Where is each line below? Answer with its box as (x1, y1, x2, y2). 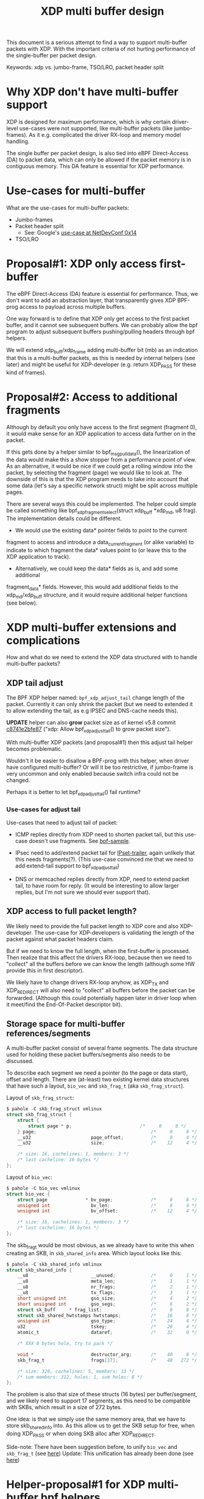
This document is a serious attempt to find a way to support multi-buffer (6, 39, 188, 46)
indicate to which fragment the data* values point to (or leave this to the (6, 546, 187, 554)
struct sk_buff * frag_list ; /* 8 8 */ (17, 1306, 198, 1313)
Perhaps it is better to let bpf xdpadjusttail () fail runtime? (6, 789, 141, 797)
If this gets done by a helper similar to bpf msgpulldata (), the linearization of (6, 448, 191, 457)
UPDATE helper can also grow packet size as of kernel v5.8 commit (6, 719, 176, 726)
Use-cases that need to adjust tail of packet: (6, 819, 118, 827)
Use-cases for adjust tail (6, 805, 81, 814)
